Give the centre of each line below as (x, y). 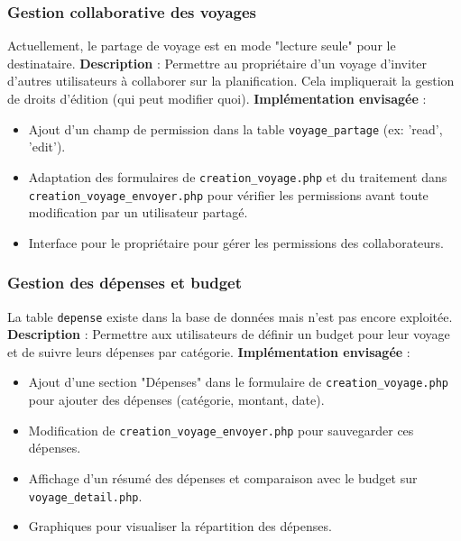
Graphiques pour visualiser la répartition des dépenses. (180, 526)
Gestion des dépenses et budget (125, 283)
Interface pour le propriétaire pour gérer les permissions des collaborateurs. (236, 242)
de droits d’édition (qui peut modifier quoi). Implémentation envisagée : (217, 98)
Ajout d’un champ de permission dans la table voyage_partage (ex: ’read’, (235, 128)
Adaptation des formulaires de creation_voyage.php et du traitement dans (238, 176)
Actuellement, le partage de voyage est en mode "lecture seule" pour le (202, 46)
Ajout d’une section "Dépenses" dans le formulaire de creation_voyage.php (238, 382)
